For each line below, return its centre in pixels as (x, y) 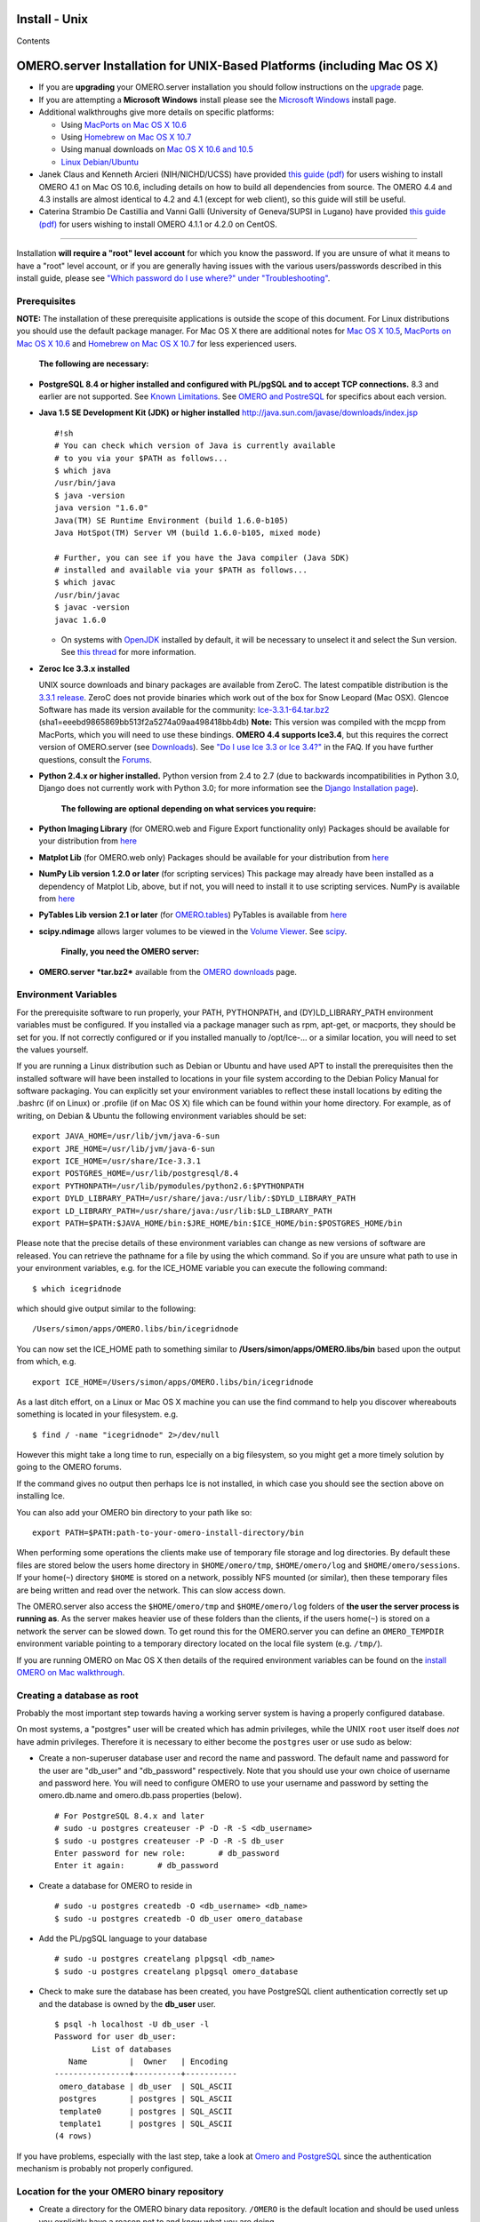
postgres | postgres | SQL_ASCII (146, 2099)
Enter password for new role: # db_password (167, 1853)
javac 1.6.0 (80, 619)
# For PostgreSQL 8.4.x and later (129, 1816)
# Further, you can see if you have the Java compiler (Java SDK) (202, 557)
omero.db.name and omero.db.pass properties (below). (140, 1795)
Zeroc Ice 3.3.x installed (84, 668)
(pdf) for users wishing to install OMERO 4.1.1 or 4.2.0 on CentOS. (158, 224)
